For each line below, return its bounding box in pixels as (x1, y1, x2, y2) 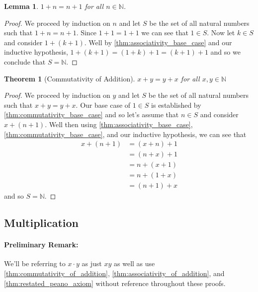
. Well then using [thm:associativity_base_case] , (45, 119, 193, 129)
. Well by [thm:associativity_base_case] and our (84, 37, 232, 47)
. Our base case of (76, 99, 131, 110)
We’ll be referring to (4, 258, 66, 269)
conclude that (4, 56, 46, 67)
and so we (210, 47, 241, 57)
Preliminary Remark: (4, 239, 79, 250)
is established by (151, 99, 201, 110)
